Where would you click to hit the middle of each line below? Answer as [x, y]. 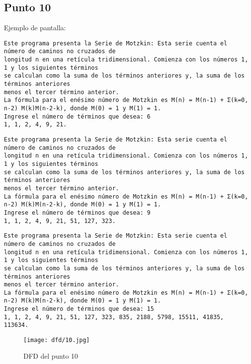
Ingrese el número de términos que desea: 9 [77, 212]
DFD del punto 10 [51, 355]
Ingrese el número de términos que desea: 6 [77, 116]
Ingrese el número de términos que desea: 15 [79, 309]
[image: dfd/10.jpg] [57, 340]
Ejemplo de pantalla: [35, 28]
